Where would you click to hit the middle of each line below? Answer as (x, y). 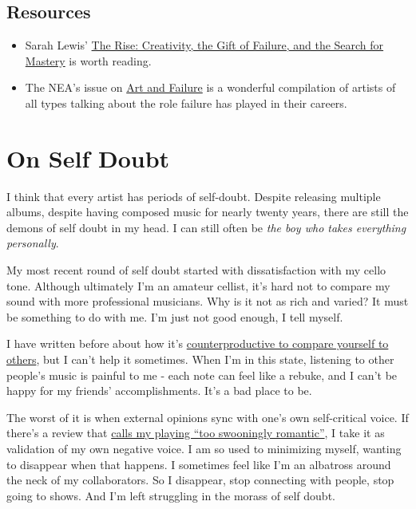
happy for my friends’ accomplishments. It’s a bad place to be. (159, 391)
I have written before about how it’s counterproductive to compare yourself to (198, 343)
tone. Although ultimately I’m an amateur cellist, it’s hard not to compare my (198, 285)
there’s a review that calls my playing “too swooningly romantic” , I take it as (196, 433)
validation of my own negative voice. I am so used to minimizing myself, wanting (204, 449)
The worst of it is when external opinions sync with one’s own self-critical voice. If (208, 417)
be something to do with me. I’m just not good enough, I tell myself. (175, 316)
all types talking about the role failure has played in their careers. (186, 103)
